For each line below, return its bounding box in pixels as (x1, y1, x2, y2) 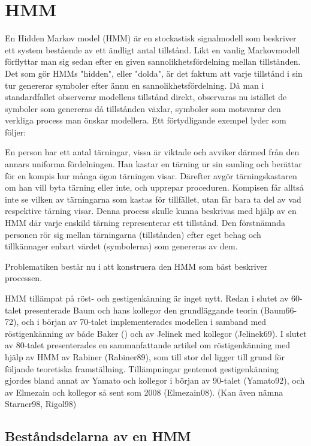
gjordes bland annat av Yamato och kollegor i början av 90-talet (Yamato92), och (5, 374, 305, 387)
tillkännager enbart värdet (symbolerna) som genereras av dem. (5, 240, 238, 252)
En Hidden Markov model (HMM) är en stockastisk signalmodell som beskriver (5, 32, 297, 44)
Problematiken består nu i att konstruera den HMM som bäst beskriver (5, 260, 268, 272)
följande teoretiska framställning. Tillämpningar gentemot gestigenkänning (5, 362, 279, 375)
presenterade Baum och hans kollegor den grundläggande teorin (24, 303, 258, 316)
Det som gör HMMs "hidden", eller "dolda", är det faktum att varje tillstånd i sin (5, 67, 303, 79)
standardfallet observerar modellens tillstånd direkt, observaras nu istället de (5, 91, 287, 103)
